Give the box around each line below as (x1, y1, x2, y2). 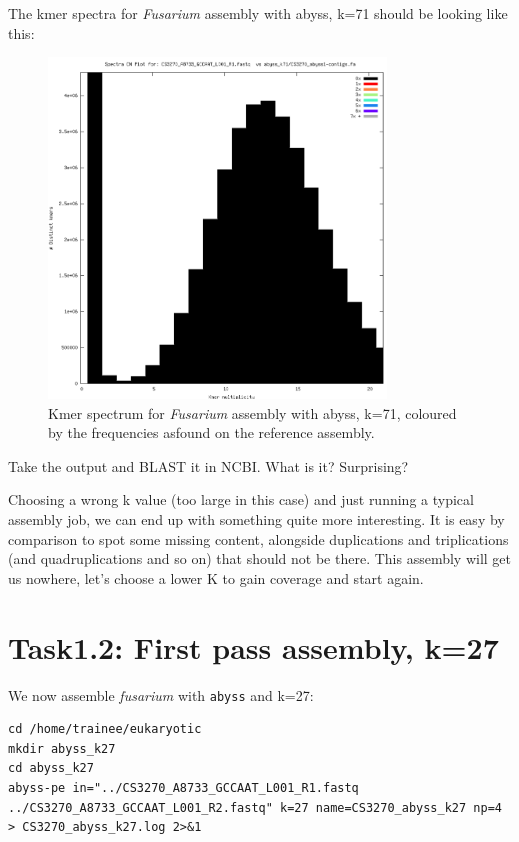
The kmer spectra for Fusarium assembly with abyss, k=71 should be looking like (8, 3, 508, 23)
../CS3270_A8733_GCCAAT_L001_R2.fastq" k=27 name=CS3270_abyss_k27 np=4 (8, 800, 502, 815)
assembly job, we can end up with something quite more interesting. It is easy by (8, 509, 505, 530)
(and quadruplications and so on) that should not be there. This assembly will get (8, 548, 512, 569)
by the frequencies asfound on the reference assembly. (48, 422, 375, 443)
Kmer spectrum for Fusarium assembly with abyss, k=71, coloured (48, 402, 457, 423)
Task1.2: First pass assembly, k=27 (8, 626, 499, 667)
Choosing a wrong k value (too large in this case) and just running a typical (8, 489, 474, 510)
